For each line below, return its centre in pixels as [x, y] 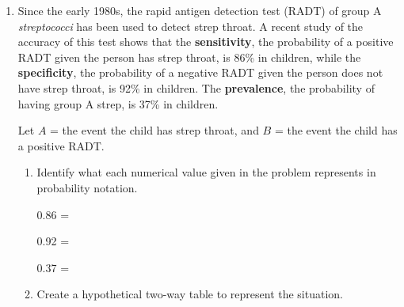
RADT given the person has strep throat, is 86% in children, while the [189, 57]
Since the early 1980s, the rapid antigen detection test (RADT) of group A [200, 10]
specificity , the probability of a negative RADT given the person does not [200, 72]
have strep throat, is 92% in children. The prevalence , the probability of [196, 87]
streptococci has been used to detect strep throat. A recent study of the [191, 26]
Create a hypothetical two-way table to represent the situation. [190, 294]
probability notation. [87, 187]
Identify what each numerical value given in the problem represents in [206, 172]
